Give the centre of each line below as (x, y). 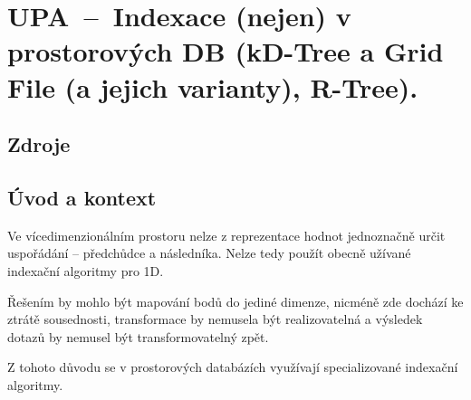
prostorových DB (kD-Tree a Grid (226, 51)
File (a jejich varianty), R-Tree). (213, 86)
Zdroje (39, 144)
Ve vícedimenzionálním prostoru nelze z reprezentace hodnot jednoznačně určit (226, 235)
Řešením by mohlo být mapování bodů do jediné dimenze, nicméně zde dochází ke (235, 301)
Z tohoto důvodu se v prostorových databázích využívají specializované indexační (233, 367)
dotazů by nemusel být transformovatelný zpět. (138, 336)
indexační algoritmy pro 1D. (86, 270)
